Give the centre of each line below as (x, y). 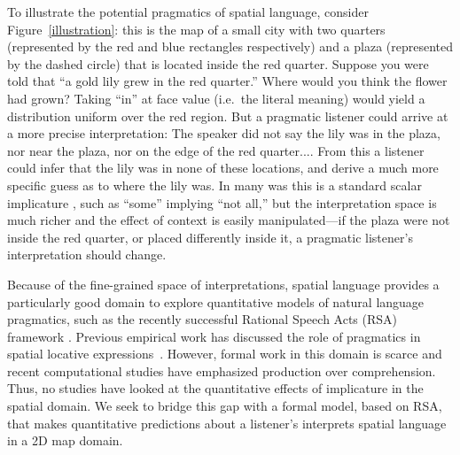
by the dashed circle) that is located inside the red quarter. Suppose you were (218, 63)
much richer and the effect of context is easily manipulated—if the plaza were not (229, 220)
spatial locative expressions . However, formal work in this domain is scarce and (225, 354)
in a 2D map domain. (65, 440)
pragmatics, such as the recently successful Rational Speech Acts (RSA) (203, 319)
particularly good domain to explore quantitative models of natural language (216, 301)
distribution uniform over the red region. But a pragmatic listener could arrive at (228, 116)
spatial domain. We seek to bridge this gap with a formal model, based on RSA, (225, 406)
